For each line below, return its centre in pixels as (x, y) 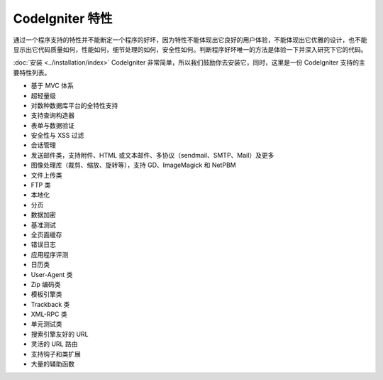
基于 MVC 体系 (52, 86)
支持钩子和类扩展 (56, 354)
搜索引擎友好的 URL (60, 334)
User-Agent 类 (52, 274)
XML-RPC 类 (49, 314)
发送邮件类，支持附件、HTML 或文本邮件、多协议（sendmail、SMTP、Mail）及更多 (152, 155)
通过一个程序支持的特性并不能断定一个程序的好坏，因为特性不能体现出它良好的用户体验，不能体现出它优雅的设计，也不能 (190, 40)
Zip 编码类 (46, 284)
